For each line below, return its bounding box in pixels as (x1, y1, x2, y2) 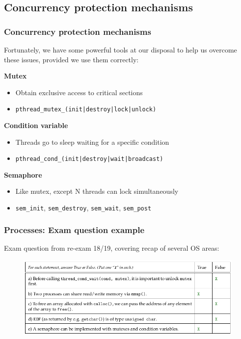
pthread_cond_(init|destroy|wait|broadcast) (15, 156, 163, 163)
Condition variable (4, 120, 68, 130)
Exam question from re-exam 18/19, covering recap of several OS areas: (4, 242, 219, 253)
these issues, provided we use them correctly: (4, 54, 139, 64)
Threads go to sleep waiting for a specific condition (15, 136, 169, 147)
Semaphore (4, 169, 42, 180)
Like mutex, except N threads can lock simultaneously (15, 186, 179, 196)
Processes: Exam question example (4, 223, 145, 235)
